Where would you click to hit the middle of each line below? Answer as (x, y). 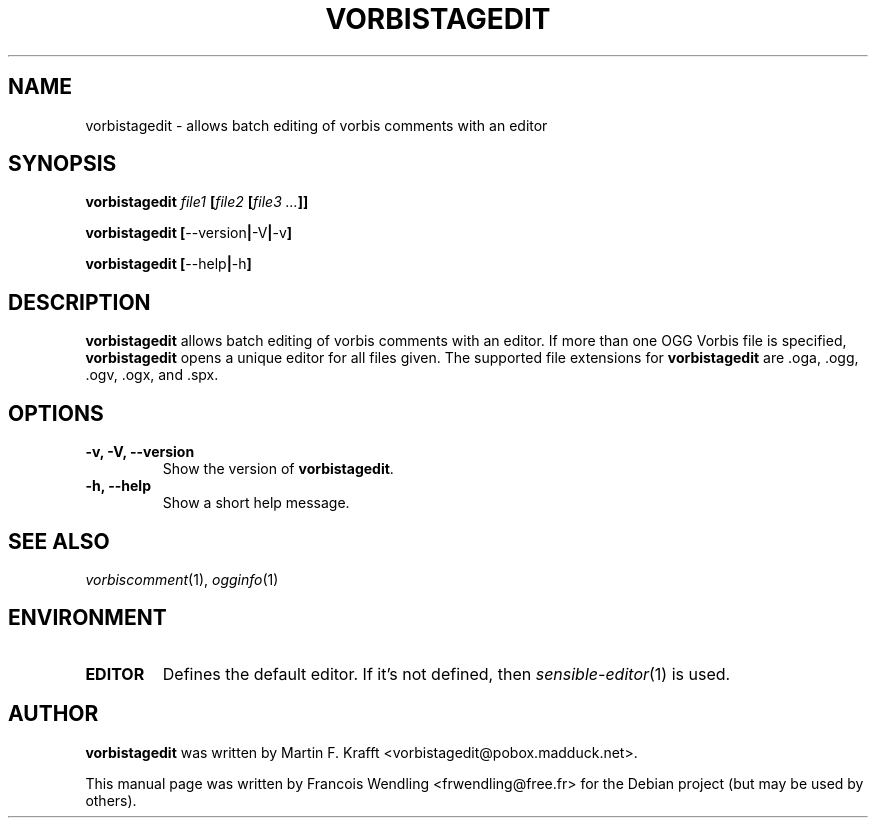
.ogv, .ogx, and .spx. (152, 375)
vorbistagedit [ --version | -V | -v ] (189, 233)
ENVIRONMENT (87, 618)
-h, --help (118, 486)
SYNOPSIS (62, 164)
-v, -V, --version (140, 452)
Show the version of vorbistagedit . (278, 469)
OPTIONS (56, 413)
